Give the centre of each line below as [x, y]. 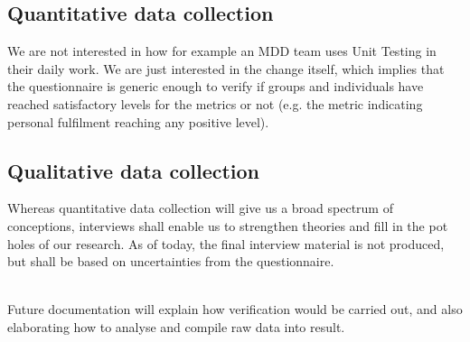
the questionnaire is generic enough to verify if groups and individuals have [216, 86]
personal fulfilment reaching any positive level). [138, 121]
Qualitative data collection [134, 170]
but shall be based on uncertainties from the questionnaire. [171, 261]
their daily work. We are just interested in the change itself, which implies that [226, 68]
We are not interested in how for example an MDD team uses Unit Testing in [222, 51]
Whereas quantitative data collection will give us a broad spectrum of [200, 208]
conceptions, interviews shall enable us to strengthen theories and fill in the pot [228, 225]
